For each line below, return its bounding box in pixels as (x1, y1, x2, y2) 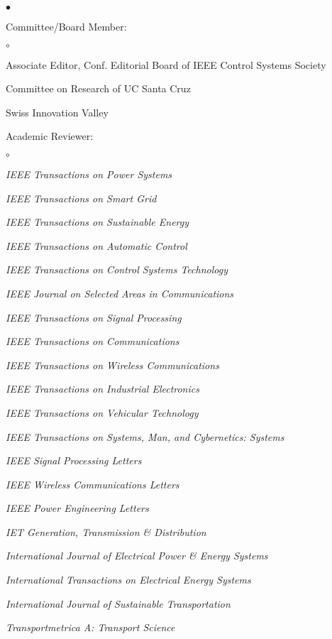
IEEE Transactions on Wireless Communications (6, 357, 219, 372)
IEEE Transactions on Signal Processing (6, 310, 182, 324)
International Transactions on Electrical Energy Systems (6, 572, 251, 587)
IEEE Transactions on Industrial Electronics (6, 381, 199, 396)
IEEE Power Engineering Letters (6, 501, 149, 515)
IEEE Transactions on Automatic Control (6, 238, 187, 253)
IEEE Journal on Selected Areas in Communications (6, 285, 234, 300)
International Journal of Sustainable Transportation (6, 596, 231, 611)
